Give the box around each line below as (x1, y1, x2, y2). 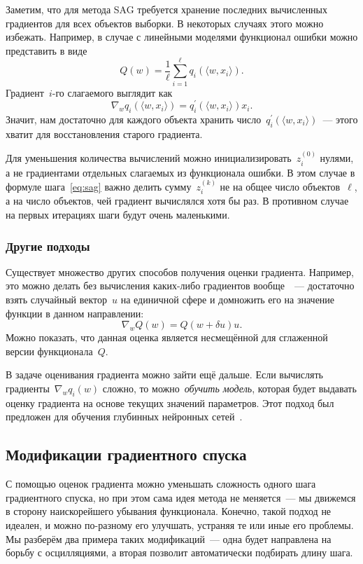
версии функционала (6, 343, 93, 358)
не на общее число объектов (220, 179, 341, 193)
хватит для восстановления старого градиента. (6, 126, 203, 141)
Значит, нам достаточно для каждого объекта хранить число (6, 111, 262, 126)
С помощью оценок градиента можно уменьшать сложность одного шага (6, 476, 316, 491)
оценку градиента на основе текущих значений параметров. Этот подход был (6, 395, 334, 410)
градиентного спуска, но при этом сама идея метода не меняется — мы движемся (6, 490, 356, 504)
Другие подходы (6, 237, 90, 254)
